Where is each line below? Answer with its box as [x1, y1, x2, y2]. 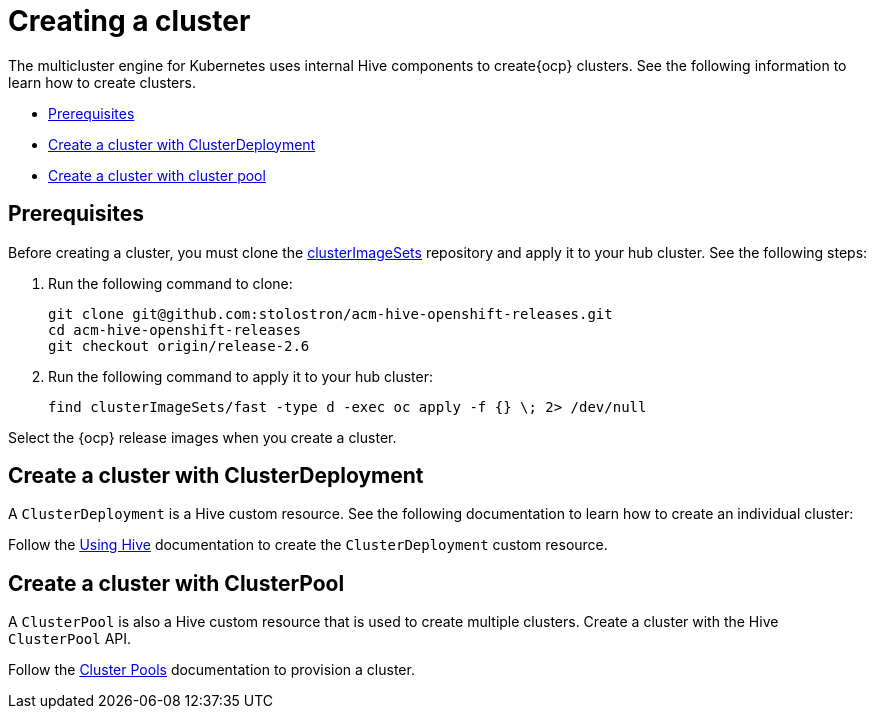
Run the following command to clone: [48, 274, 293, 292]
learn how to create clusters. [8, 73, 196, 91]
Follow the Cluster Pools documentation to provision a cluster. [8, 661, 415, 679]
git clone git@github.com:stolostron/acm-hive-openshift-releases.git [48, 305, 613, 322]
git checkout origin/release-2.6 [48, 337, 310, 354]
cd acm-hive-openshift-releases [48, 321, 301, 338]
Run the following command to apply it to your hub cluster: [48, 367, 433, 385]
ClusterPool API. [8, 630, 132, 648]
